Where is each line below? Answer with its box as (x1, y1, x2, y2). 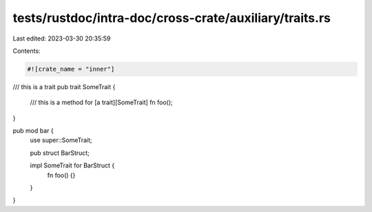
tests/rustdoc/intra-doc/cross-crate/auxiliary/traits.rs (12, 10, 331, 25)
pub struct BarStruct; (30, 148, 90, 157)
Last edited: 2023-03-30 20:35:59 (12, 34, 111, 43)
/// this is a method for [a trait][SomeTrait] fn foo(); (30, 98, 174, 106)
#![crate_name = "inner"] (27, 65, 115, 73)
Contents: (12, 47, 41, 55)
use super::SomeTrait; (30, 136, 92, 144)
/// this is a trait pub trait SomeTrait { (12, 82, 116, 91)
